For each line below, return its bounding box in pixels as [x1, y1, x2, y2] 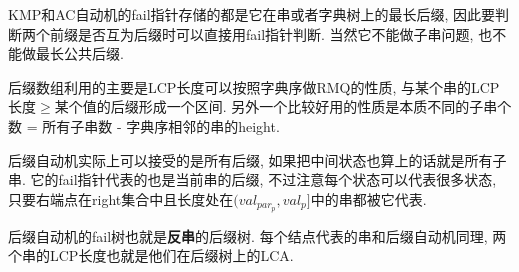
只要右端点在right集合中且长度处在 [8, 188, 234, 209]
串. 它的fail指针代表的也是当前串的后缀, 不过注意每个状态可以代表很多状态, [8, 169, 497, 190]
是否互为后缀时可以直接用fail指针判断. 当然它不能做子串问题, [77, 23, 474, 44]
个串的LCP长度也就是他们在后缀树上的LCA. [8, 245, 294, 266]
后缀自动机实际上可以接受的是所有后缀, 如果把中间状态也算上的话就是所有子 [8, 149, 507, 170]
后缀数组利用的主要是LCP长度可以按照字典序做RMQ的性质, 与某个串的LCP [8, 76, 500, 97]
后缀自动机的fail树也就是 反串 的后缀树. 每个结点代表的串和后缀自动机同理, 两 [8, 225, 507, 246]
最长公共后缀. [35, 43, 124, 64]
